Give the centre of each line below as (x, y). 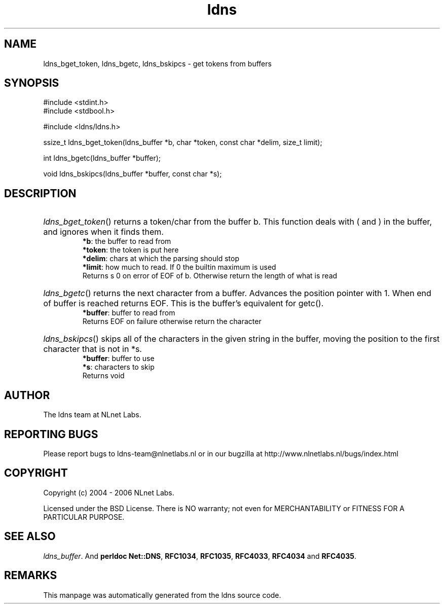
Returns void (103, 376)
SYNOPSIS (32, 83)
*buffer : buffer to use (118, 359)
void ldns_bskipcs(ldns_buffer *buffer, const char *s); (133, 174)
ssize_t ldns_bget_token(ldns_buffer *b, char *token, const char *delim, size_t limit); (183, 142)
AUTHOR (27, 395)
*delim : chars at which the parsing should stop (161, 259)
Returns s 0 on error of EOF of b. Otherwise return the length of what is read (210, 276)
